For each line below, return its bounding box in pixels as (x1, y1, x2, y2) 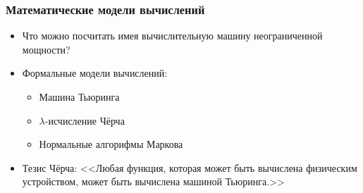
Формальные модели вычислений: (22, 66, 168, 80)
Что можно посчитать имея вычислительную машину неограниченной (22, 28, 323, 43)
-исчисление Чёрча (44, 113, 125, 127)
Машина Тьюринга (39, 89, 120, 104)
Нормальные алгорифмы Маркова (39, 137, 183, 151)
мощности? (22, 42, 70, 56)
